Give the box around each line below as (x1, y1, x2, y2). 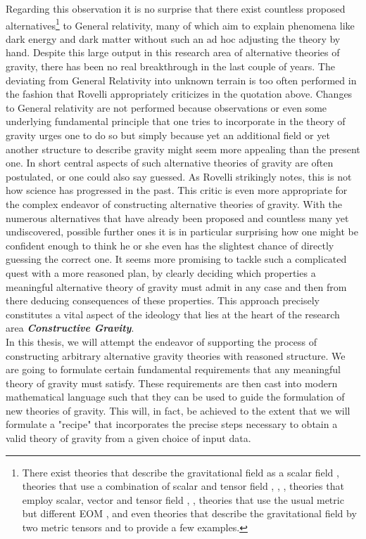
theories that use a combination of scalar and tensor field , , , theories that (22, 479, 344, 493)
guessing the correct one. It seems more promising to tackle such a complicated (6, 252, 347, 266)
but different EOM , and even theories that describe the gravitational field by (22, 506, 357, 521)
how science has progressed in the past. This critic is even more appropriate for (6, 183, 348, 197)
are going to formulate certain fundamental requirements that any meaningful (6, 362, 341, 377)
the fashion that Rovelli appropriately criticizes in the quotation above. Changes (6, 86, 353, 101)
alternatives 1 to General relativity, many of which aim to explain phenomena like (6, 15, 355, 32)
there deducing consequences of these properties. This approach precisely (6, 293, 320, 308)
